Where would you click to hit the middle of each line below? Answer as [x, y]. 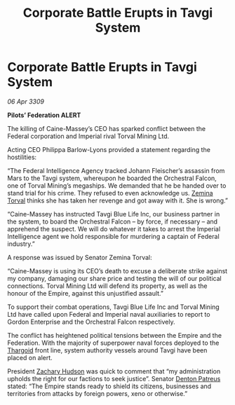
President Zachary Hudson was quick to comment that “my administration [114, 371]
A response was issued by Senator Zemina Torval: [80, 257]
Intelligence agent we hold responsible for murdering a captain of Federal [113, 236]
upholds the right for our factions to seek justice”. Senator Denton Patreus [114, 378]
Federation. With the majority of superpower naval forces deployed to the [113, 343]
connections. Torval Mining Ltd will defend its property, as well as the [107, 286]
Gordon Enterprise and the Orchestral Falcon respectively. [91, 322]
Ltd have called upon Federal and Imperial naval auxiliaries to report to [109, 314]
